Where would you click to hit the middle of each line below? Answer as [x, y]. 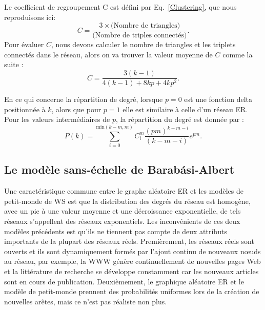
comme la [238, 54]
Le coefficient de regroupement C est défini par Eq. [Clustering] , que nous [120, 7]
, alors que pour [76, 109]
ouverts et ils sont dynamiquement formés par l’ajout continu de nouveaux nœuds [132, 251]
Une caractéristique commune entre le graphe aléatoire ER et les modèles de [124, 191]
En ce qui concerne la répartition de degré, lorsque [84, 99]
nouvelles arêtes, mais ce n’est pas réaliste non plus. [86, 301]
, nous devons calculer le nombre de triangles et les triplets [143, 44]
